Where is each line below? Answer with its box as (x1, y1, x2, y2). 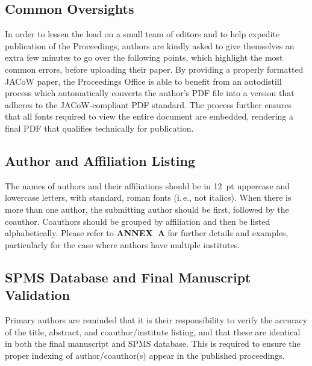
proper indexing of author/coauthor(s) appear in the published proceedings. (5, 349, 285, 361)
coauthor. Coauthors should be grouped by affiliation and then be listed (5, 215, 270, 227)
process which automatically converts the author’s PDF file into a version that (5, 87, 295, 99)
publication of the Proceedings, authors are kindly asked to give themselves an (5, 39, 295, 52)
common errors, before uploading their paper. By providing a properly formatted (5, 63, 304, 75)
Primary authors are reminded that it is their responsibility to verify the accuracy (5, 313, 308, 326)
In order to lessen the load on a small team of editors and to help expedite (5, 28, 280, 40)
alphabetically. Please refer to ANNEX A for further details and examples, (5, 227, 289, 239)
